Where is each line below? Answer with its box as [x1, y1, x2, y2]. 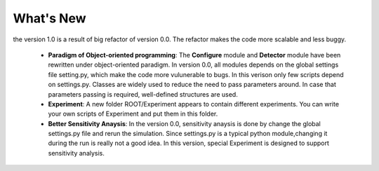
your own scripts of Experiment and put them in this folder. [48, 109, 218, 118]
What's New [13, 11, 87, 26]
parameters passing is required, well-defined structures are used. [48, 90, 238, 98]
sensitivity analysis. [48, 149, 105, 157]
